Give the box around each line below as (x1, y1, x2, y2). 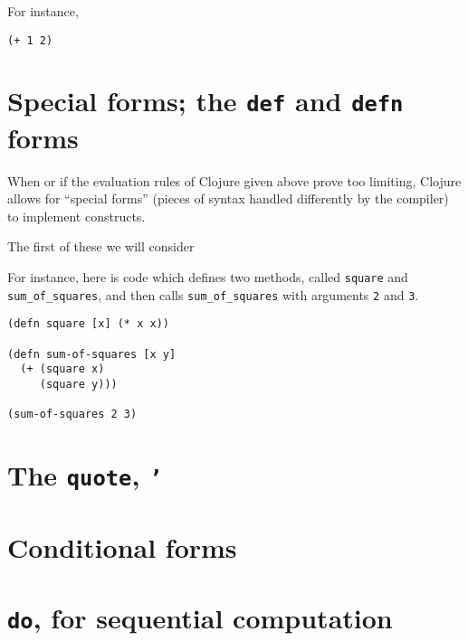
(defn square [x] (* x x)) (7, 317, 169, 331)
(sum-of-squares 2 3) (7, 408, 138, 421)
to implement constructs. (7, 206, 146, 225)
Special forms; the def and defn (7, 82, 404, 119)
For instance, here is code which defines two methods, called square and (7, 268, 408, 287)
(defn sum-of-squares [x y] (7, 347, 177, 361)
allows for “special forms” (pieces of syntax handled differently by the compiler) (7, 189, 449, 208)
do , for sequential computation (7, 599, 393, 636)
